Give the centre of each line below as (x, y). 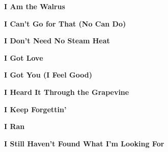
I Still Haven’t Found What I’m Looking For (84, 143)
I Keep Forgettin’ (35, 109)
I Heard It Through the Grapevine (67, 92)
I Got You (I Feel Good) (48, 75)
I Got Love (24, 57)
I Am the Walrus (35, 6)
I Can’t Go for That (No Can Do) (65, 23)
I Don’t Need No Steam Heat (57, 41)
